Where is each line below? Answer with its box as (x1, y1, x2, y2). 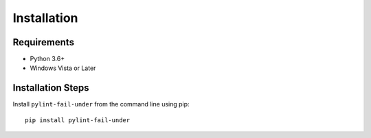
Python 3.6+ (30, 55, 65, 63)
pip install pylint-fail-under (25, 116, 131, 124)
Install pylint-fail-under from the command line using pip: (12, 100, 190, 108)
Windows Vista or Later (30, 64, 96, 72)
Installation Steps (12, 82, 89, 94)
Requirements (12, 36, 75, 48)
